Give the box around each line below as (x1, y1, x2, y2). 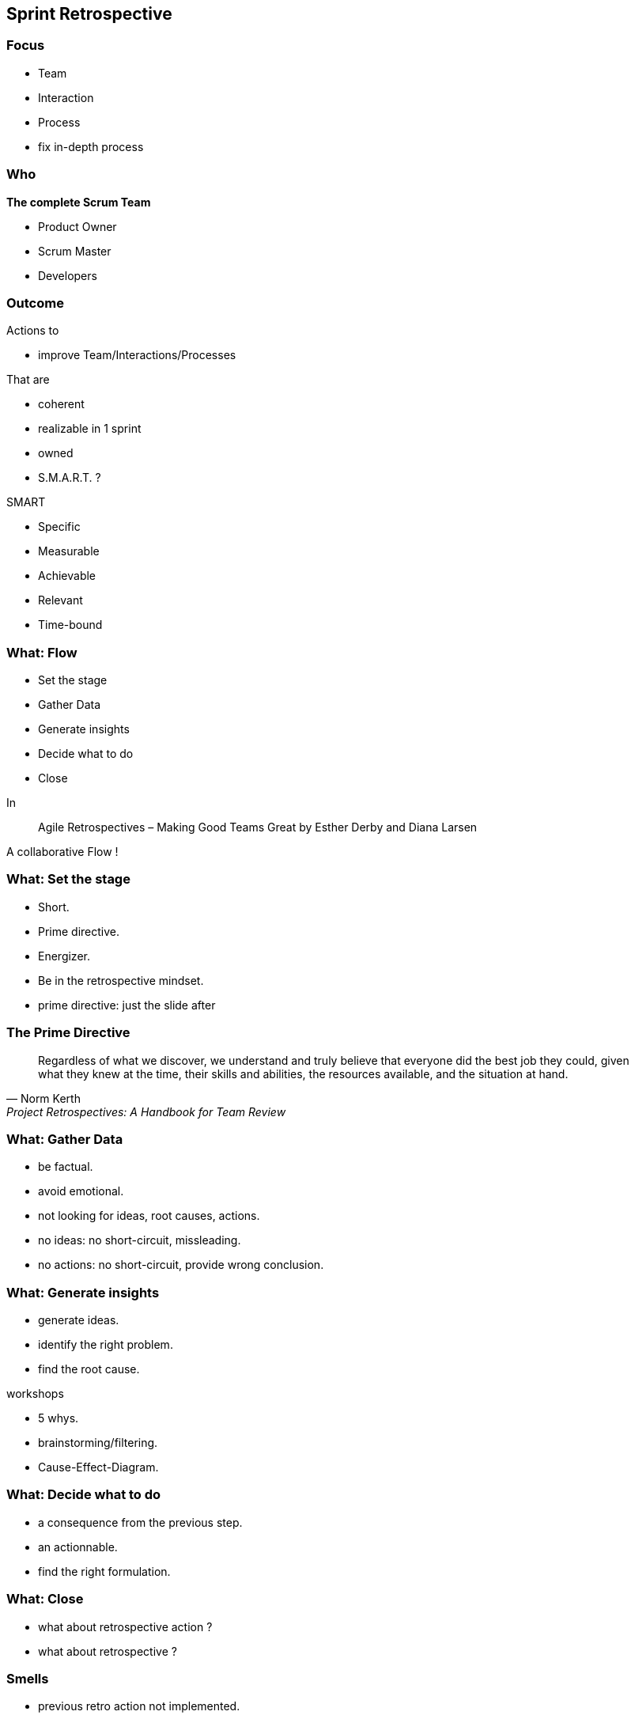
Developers (38, 268, 97, 282)
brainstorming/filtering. (38, 1436, 158, 1450)
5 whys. (38, 1411, 79, 1426)
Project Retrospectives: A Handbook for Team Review (6, 1104, 286, 1119)
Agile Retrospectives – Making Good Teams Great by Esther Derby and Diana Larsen (38, 820, 478, 835)
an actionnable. (38, 1539, 118, 1554)
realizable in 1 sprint (38, 422, 142, 436)
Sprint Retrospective (6, 4, 172, 24)
